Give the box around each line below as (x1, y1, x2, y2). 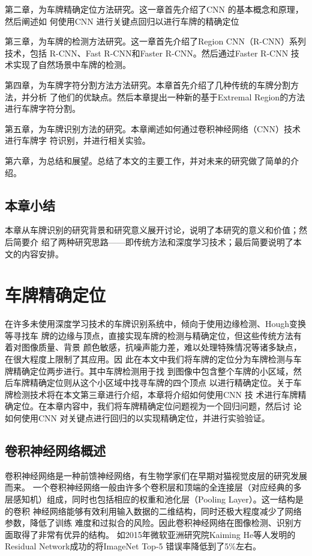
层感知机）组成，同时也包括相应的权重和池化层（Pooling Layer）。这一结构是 (5, 492, 304, 505)
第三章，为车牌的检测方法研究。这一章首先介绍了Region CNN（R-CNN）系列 (5, 35, 307, 47)
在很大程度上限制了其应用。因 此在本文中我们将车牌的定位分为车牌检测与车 (5, 353, 302, 365)
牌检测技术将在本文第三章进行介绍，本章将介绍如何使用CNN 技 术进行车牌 (5, 388, 298, 400)
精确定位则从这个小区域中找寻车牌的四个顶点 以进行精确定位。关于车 (29, 376, 302, 389)
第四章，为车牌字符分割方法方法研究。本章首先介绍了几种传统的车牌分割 (5, 78, 290, 91)
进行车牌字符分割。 (5, 102, 80, 115)
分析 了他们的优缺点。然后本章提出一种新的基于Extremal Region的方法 (29, 90, 305, 103)
